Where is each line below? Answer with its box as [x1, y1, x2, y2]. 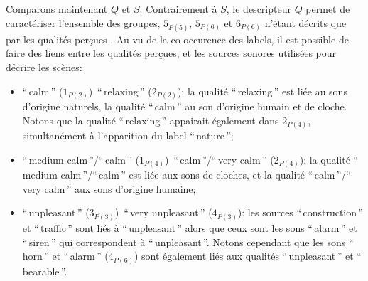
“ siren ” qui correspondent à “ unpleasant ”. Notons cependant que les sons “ [22, 234, 354, 249]
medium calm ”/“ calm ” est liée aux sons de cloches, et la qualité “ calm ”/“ [22, 167, 351, 182]
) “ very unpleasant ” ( [114, 205, 212, 220]
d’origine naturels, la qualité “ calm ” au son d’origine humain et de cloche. [22, 99, 347, 114]
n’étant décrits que [264, 15, 347, 30]
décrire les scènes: [6, 59, 82, 74]
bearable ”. [22, 263, 67, 278]
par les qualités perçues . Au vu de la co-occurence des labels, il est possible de [6, 31, 349, 46]
